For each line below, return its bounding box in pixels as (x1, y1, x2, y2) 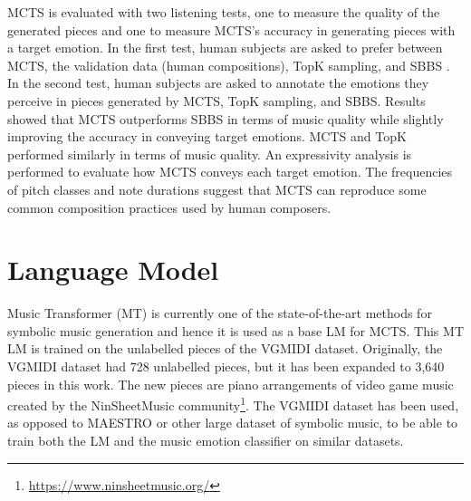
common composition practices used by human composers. (7, 198, 332, 217)
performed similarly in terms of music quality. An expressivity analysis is (7, 144, 412, 163)
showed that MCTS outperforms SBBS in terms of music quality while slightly (7, 109, 444, 128)
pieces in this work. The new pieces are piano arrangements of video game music (7, 374, 454, 393)
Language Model (7, 251, 219, 288)
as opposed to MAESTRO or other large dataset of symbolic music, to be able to (7, 413, 458, 432)
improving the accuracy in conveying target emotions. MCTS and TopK (7, 127, 407, 146)
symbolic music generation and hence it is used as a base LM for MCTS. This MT (7, 321, 464, 340)
